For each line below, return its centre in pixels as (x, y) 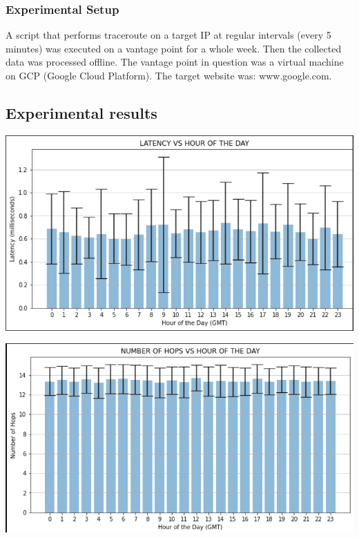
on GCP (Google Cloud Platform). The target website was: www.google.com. (169, 75)
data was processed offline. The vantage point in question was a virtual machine (175, 62)
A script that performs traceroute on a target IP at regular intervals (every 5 (168, 35)
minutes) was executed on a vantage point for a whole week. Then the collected (174, 48)
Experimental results (81, 112)
